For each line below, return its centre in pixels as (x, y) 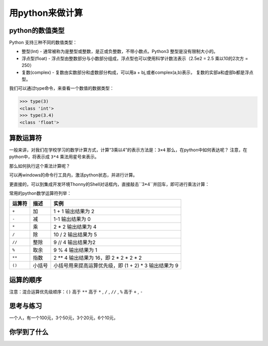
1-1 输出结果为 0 (72, 219)
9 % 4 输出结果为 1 (75, 250)
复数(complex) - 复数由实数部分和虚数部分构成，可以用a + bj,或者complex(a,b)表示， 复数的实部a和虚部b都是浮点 (137, 72)
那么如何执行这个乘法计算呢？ (40, 166)
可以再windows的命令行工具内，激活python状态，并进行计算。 (73, 175)
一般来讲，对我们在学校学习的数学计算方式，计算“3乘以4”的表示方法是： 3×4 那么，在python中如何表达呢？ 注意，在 (128, 150)
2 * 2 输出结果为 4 (75, 227)
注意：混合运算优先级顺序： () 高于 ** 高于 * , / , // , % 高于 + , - (76, 291)
